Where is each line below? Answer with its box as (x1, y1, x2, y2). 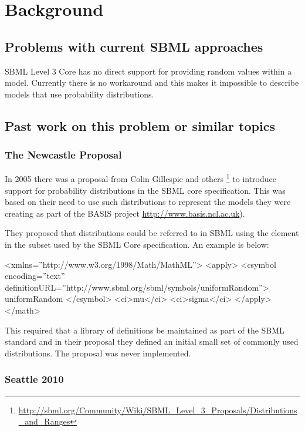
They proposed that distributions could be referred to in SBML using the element (5, 227, 299, 239)
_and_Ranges (18, 415, 70, 427)
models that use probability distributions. (5, 87, 154, 100)
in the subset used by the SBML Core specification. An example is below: (5, 238, 269, 250)
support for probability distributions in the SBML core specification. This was (5, 184, 286, 196)
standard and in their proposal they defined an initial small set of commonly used (5, 335, 299, 348)
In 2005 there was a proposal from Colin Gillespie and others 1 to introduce (5, 171, 277, 185)
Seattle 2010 (5, 372, 64, 386)
